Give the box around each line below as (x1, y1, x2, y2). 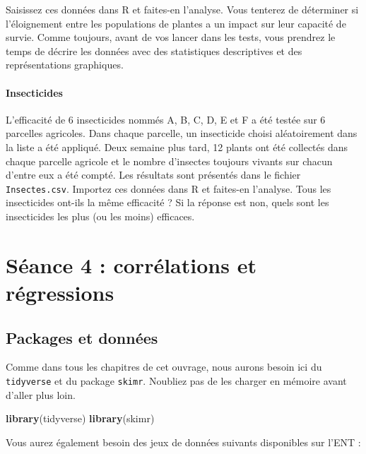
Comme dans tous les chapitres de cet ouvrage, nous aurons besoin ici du (6, 359, 322, 374)
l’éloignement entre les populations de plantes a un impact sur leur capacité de (6, 16, 346, 30)
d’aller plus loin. (6, 387, 76, 402)
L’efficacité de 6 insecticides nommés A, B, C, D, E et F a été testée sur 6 (6, 112, 326, 126)
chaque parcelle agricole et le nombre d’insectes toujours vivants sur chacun (6, 153, 333, 168)
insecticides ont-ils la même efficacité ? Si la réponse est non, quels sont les (6, 195, 329, 210)
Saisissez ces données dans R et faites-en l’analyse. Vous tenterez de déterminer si (6, 2, 359, 16)
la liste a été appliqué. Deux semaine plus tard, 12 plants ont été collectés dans (6, 139, 348, 154)
